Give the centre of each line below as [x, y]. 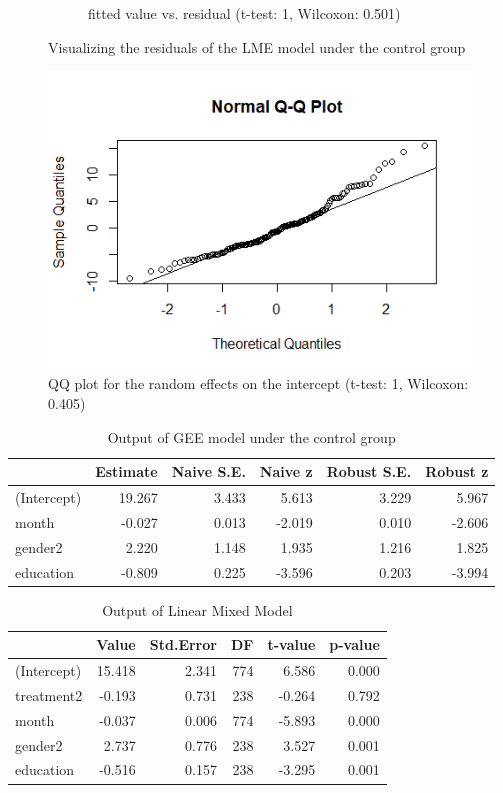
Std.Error [183, 644]
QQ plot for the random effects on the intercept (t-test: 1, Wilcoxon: [258, 383]
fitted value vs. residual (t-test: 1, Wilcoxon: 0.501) [244, 13]
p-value [354, 644]
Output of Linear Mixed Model [197, 609]
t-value [291, 644]
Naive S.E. [208, 471]
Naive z [286, 471]
